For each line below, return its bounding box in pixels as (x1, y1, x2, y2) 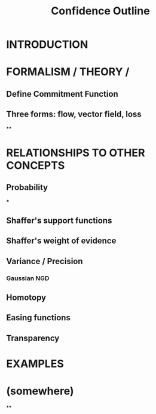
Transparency (6, 333, 60, 343)
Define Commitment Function (6, 88, 118, 99)
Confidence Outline (50, 4, 151, 18)
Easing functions (6, 312, 71, 323)
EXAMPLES (6, 357, 64, 371)
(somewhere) (6, 384, 74, 398)
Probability (6, 182, 48, 192)
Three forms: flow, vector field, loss (6, 109, 142, 119)
